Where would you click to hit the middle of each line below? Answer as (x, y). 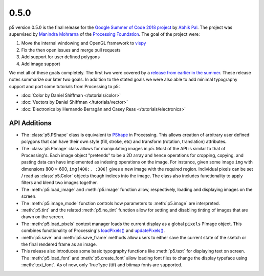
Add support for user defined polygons (61, 57)
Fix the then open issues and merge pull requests (71, 50)
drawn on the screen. (43, 217)
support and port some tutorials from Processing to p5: (65, 86)
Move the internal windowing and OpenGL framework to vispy (84, 43)
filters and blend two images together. (59, 183)
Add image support (41, 64)
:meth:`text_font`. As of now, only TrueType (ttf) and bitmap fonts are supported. (102, 265)
